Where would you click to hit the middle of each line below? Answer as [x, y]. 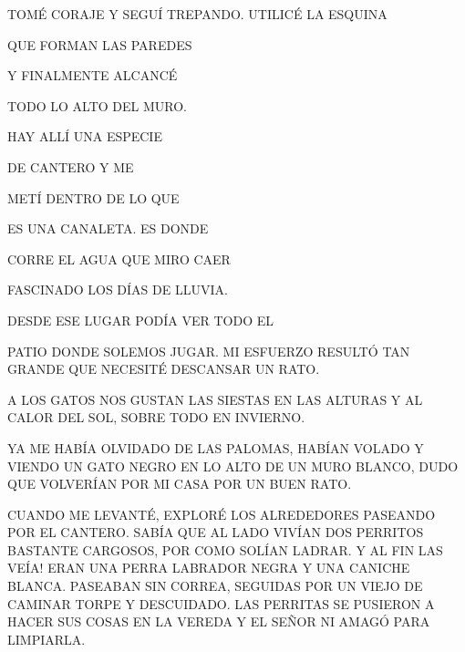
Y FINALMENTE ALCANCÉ [93, 75]
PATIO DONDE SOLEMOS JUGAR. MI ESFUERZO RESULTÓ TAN [209, 351]
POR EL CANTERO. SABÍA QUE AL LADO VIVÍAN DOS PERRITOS [216, 532]
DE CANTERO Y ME [71, 166]
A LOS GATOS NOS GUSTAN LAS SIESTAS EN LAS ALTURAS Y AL [215, 399]
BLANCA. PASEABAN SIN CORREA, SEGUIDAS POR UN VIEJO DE [215, 586]
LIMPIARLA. [46, 639]
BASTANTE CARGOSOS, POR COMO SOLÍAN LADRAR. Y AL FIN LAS [225, 549]
